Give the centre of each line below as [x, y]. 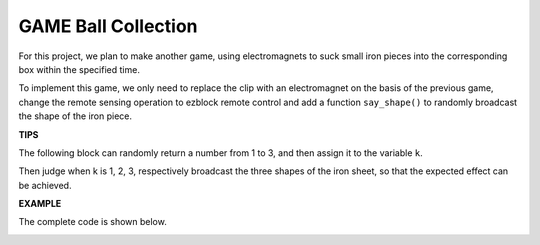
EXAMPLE [40, 204]
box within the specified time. [79, 69]
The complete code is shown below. [92, 222]
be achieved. [45, 185]
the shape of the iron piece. [75, 116]
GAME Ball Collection [108, 26]
